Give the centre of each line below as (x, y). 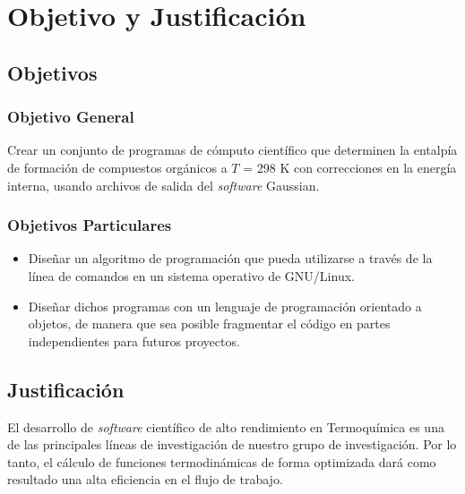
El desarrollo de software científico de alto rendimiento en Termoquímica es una (226, 426)
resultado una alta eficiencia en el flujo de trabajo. (145, 479)
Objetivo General (71, 117)
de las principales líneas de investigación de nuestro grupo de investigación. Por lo (232, 444)
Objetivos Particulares (90, 225)
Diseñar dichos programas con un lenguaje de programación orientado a (225, 306)
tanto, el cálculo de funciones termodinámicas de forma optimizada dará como (222, 461)
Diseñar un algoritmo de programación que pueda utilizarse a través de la (230, 258)
